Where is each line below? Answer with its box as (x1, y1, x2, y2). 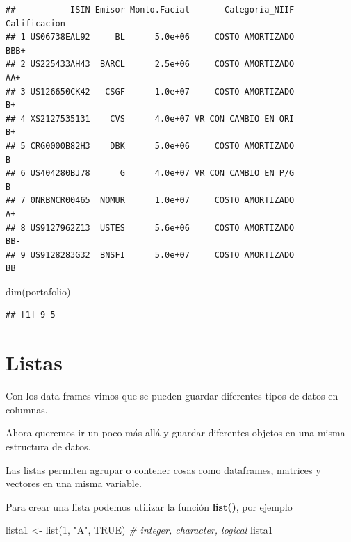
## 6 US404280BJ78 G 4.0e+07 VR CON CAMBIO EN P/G (6, 168, 295, 179)
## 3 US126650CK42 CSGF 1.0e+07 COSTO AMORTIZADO (6, 86, 295, 97)
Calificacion (6, 18, 65, 28)
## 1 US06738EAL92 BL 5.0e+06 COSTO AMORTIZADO (6, 32, 295, 42)
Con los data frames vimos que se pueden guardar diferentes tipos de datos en (6, 388, 338, 403)
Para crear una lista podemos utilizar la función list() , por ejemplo (6, 499, 293, 514)
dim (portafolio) (6, 284, 71, 298)
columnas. (6, 402, 48, 416)
